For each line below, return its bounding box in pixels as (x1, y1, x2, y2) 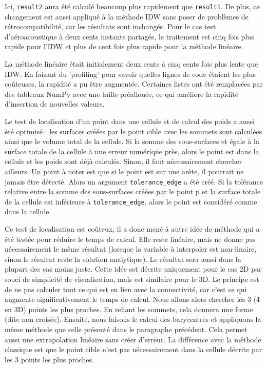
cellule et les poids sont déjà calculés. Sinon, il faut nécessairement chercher (5, 156, 242, 167)
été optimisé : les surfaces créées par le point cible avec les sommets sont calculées (5, 126, 262, 136)
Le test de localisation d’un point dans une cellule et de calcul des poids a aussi (5, 116, 255, 126)
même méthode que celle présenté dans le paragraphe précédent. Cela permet (5, 324, 247, 334)
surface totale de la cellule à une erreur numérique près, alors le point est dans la (5, 146, 259, 156)
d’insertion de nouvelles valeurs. (5, 98, 105, 109)
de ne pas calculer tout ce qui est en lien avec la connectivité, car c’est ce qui (5, 283, 247, 294)
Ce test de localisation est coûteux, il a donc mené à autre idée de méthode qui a (5, 223, 260, 234)
